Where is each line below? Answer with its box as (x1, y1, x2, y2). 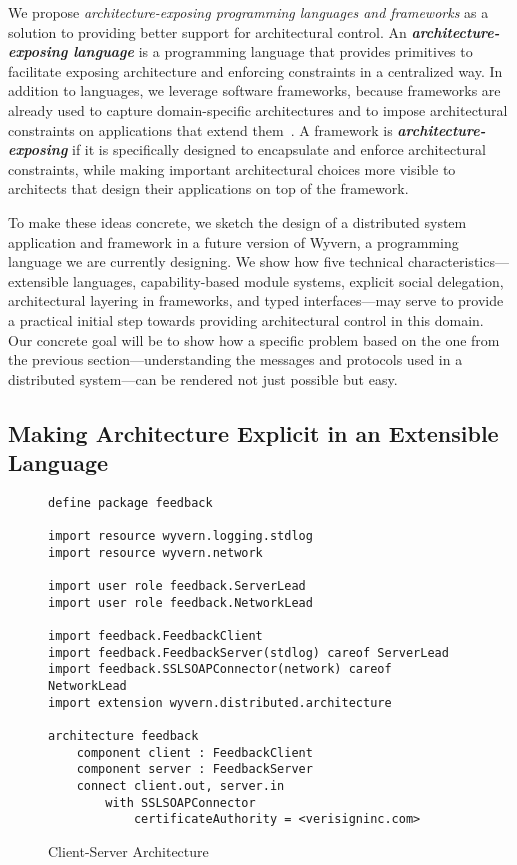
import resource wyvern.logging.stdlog (48, 529, 313, 544)
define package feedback (48, 495, 213, 510)
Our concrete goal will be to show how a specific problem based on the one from (8, 329, 500, 350)
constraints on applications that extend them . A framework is (8, 119, 393, 140)
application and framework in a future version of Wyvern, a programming (8, 231, 459, 252)
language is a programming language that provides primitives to (73, 41, 473, 62)
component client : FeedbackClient (76, 745, 313, 760)
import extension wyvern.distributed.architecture (48, 695, 392, 710)
